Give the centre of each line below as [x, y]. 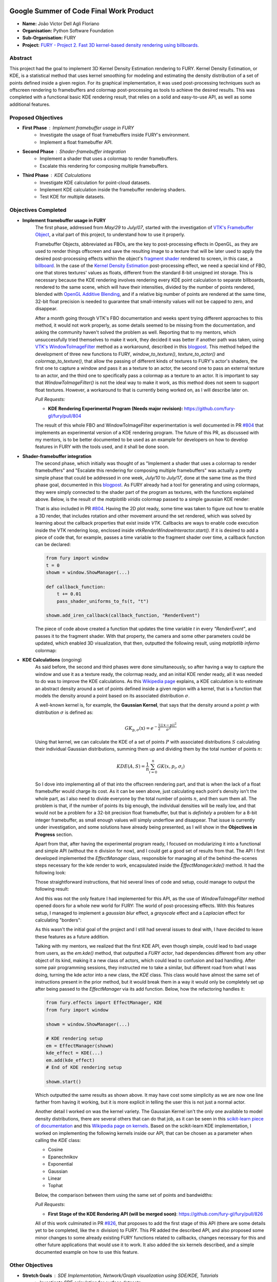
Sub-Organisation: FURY [49, 38]
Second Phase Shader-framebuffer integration [74, 152]
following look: [51, 872]
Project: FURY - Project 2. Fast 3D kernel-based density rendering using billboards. [111, 45]
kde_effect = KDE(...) [74, 1053]
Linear [55, 1178]
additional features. [30, 104]
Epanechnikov [63, 1157]
